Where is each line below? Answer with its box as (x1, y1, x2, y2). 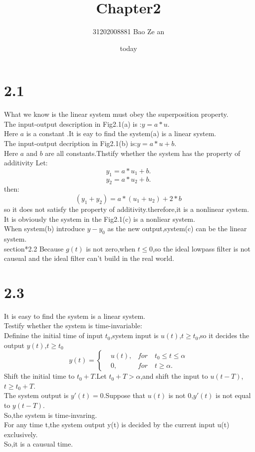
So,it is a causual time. (4, 439, 73, 449)
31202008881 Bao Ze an (92, 26, 165, 37)
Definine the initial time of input (4, 330, 103, 341)
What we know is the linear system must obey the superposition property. (4, 109, 229, 119)
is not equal (215, 390, 251, 401)
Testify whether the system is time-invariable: (4, 320, 142, 331)
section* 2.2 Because (4, 243, 64, 253)
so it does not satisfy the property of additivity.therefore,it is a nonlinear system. (4, 204, 249, 214)
